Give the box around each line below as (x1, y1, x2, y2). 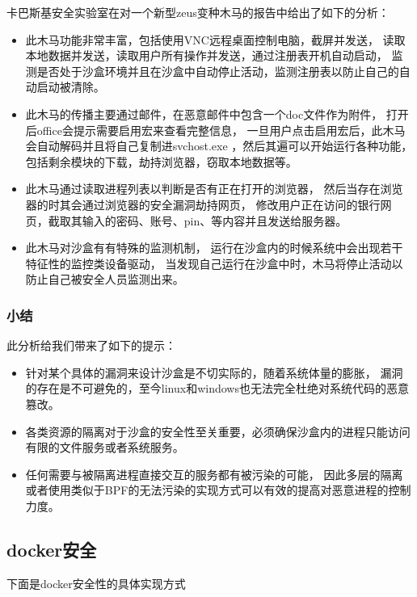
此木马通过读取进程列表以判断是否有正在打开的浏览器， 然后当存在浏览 (25, 180, 403, 197)
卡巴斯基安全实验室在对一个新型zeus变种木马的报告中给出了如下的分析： (6, 4, 390, 20)
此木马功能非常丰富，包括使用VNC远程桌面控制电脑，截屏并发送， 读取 (25, 31, 406, 48)
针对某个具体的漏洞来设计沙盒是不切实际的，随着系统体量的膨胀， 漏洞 (25, 364, 403, 380)
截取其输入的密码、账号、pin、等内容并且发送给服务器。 (48, 212, 347, 229)
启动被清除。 (36, 78, 105, 95)
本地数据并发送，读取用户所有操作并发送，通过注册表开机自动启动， (25, 47, 388, 64)
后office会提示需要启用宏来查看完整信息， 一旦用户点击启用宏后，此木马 (25, 121, 406, 138)
